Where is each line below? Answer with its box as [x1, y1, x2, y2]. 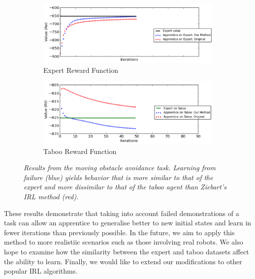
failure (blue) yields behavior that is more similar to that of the [24, 172, 213, 182]
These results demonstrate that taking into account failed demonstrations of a [4, 208, 239, 218]
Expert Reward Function [43, 64, 118, 75]
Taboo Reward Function [43, 146, 117, 156]
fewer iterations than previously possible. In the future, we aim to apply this [4, 227, 235, 237]
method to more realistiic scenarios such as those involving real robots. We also [4, 237, 243, 247]
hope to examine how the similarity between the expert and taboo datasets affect [4, 247, 249, 257]
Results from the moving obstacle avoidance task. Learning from [24, 162, 216, 173]
